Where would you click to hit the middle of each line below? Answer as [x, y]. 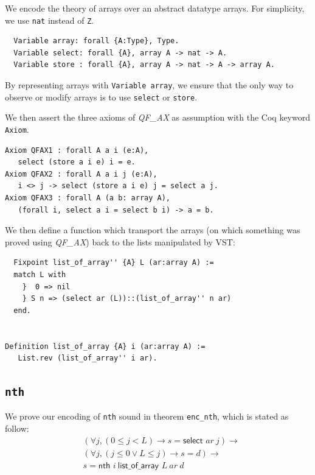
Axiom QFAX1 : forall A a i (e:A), [77, 150]
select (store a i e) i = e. [77, 162]
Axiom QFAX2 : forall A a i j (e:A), [81, 174]
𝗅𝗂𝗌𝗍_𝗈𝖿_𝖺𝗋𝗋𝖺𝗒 [138, 466]
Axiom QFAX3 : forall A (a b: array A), [88, 198]
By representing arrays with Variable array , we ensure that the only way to [149, 85]
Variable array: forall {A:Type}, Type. [96, 41]
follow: [17, 428]
